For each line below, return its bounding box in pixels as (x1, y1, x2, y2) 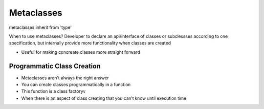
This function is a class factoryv (21, 88, 86, 94)
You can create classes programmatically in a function (21, 82, 131, 87)
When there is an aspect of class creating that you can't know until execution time (21, 95, 187, 101)
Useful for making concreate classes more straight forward (21, 49, 140, 55)
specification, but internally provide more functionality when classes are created (9, 40, 171, 46)
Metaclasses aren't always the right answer (21, 75, 109, 81)
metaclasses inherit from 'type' (9, 24, 72, 30)
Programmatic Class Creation (9, 62, 101, 70)
